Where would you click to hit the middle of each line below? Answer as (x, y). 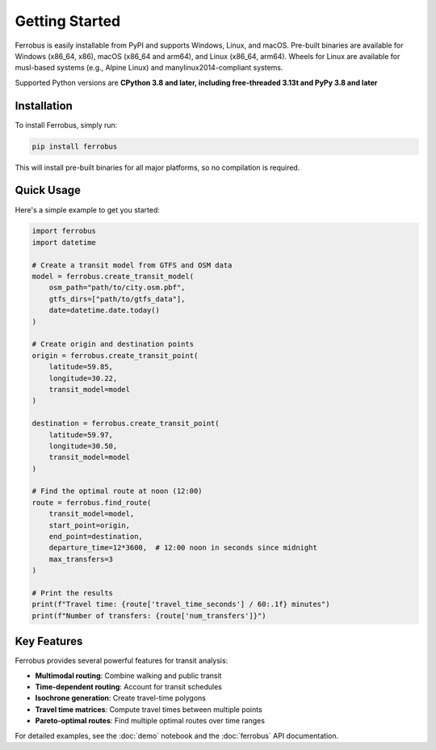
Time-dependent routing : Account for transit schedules (128, 687)
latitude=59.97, (81, 435)
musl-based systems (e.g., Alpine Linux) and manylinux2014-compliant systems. (149, 68)
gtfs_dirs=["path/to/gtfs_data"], (117, 299)
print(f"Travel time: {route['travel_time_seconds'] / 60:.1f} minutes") (181, 605)
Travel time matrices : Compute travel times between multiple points (149, 709)
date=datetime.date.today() (105, 310)
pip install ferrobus (75, 146)
